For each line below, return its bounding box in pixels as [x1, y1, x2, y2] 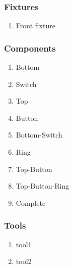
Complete [16, 197, 46, 208]
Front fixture [16, 20, 55, 31]
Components [4, 41, 56, 54]
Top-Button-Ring [16, 181, 69, 191]
